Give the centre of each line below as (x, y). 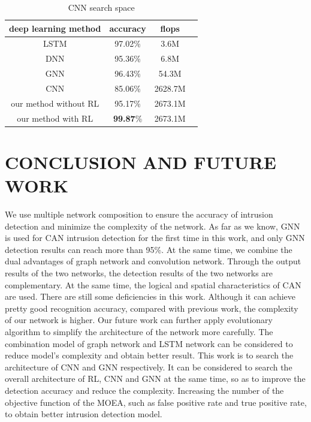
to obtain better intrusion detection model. (84, 414)
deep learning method (55, 28)
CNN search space (101, 7)
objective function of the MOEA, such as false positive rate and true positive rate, (156, 402)
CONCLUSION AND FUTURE (141, 162)
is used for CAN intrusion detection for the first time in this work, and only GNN (155, 238)
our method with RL (55, 118)
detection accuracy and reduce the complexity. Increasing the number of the (144, 390)
